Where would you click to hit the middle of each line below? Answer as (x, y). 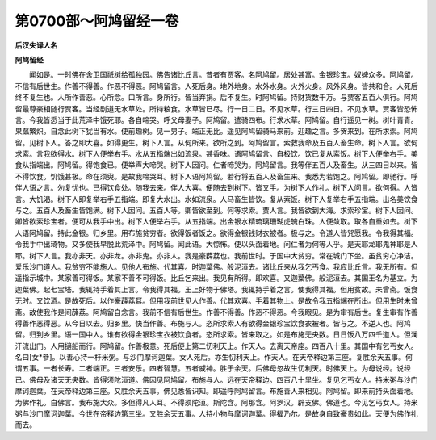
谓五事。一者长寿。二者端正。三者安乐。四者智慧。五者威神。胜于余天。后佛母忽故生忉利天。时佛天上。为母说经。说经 (213, 368)
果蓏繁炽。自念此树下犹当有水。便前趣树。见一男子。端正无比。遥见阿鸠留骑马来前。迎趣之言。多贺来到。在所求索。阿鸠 (216, 131)
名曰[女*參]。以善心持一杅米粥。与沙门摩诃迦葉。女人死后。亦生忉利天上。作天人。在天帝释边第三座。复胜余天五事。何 (214, 357)
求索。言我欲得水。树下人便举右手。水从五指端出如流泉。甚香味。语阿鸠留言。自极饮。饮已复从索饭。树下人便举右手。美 (216, 154)
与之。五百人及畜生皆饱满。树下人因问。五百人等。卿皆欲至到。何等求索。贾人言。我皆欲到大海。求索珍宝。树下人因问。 (216, 211)
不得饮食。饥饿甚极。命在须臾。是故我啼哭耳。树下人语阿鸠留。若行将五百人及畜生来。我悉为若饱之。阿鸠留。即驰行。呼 (216, 176)
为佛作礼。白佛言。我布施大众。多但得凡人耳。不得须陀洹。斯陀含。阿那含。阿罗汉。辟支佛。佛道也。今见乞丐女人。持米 (216, 402)
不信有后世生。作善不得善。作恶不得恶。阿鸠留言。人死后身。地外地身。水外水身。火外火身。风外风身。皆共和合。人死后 (216, 86)
